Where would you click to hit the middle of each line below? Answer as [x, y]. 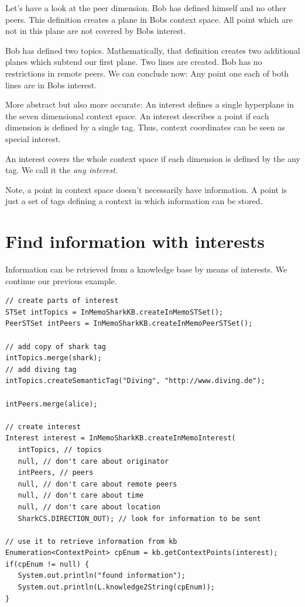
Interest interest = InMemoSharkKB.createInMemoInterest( [121, 438]
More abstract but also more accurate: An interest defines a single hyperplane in [150, 104]
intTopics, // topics [60, 449]
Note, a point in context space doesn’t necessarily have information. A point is [146, 189]
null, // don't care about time [81, 496]
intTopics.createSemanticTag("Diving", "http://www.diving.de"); [135, 381]
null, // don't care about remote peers [97, 484]
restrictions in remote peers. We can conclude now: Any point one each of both [147, 73]
